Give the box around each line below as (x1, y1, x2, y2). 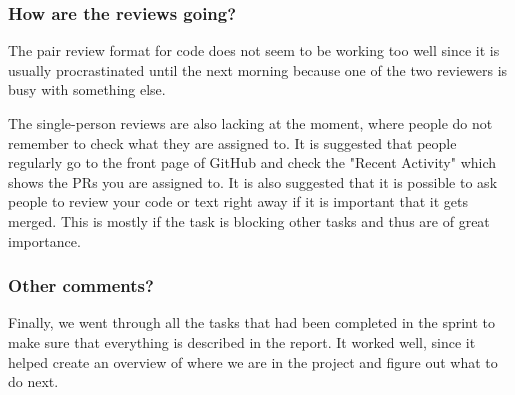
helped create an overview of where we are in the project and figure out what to (8, 351, 498, 372)
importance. (8, 230, 81, 251)
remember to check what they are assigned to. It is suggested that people (8, 132, 457, 153)
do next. (8, 371, 59, 392)
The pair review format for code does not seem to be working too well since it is (8, 40, 500, 61)
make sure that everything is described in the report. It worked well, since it (8, 331, 476, 352)
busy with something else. (8, 79, 166, 100)
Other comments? (8, 273, 154, 298)
